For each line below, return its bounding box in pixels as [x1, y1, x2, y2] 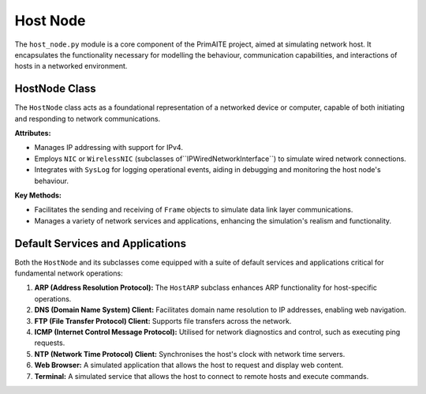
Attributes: [14, 129, 51, 138]
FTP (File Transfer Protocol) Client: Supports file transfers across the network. [34, 316, 292, 325]
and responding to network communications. [14, 114, 161, 123]
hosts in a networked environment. [14, 62, 128, 71]
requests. [34, 338, 65, 347]
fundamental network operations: [14, 268, 123, 278]
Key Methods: [14, 190, 62, 200]
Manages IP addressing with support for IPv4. [34, 143, 183, 152]
